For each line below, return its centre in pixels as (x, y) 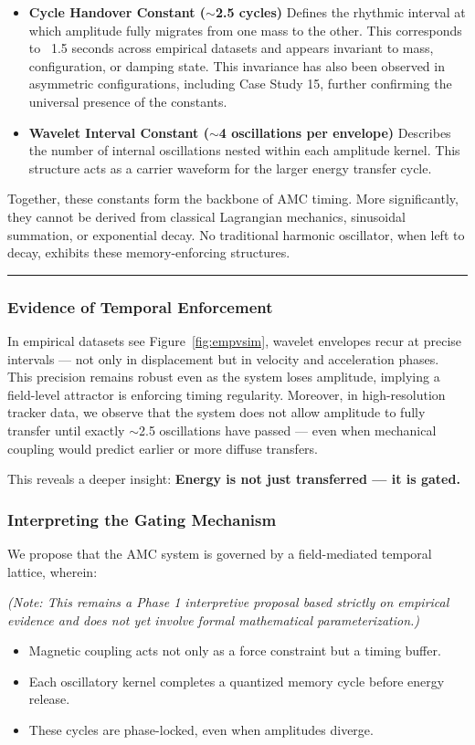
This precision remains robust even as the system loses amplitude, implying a (224, 377)
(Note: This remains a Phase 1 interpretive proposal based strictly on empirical (228, 602)
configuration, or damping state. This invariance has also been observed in (237, 65)
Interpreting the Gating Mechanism (142, 519)
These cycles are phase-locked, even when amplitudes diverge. (201, 730)
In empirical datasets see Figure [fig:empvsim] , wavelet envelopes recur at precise (235, 340)
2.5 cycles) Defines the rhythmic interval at (340, 12)
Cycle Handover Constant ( (117, 12)
